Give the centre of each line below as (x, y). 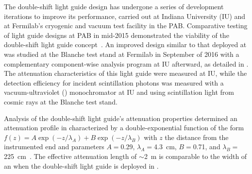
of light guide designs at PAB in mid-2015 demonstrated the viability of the (117, 35)
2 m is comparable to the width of (195, 156)
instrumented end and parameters (54, 147)
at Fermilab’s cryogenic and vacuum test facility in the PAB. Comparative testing (126, 26)
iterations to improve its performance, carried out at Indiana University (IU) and (125, 16)
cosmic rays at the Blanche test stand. (61, 101)
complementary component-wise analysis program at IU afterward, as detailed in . (126, 63)
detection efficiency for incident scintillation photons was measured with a (114, 82)
